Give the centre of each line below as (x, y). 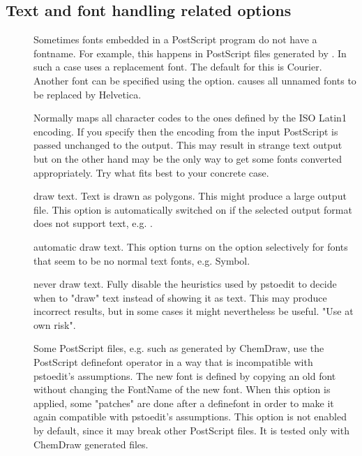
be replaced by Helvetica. (88, 94)
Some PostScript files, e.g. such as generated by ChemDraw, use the (179, 348)
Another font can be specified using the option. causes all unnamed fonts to (195, 80)
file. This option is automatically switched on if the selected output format (193, 209)
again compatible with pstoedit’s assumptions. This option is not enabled (190, 417)
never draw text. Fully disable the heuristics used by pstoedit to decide (185, 284)
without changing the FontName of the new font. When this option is (182, 389)
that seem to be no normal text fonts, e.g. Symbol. (142, 260)
